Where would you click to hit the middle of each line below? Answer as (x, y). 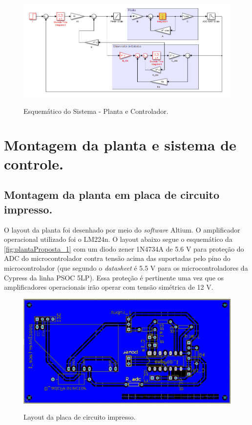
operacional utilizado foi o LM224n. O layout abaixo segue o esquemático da (118, 239)
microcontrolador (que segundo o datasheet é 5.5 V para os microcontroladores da (126, 267)
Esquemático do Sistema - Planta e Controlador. (96, 111)
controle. (34, 163)
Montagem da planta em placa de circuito (112, 195)
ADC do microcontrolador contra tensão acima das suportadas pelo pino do (117, 258)
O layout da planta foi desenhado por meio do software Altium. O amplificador (122, 229)
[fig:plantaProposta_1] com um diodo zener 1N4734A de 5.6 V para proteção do (124, 248)
